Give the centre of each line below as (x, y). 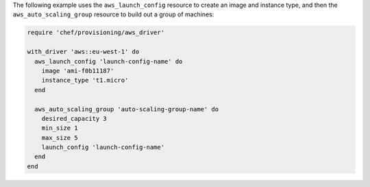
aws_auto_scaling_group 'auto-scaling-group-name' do (127, 109)
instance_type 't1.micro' (85, 81)
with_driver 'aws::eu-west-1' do (83, 52)
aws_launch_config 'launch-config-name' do (109, 61)
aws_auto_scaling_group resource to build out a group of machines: (113, 14)
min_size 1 (60, 128)
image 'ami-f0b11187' (78, 71)
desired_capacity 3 (74, 118)
